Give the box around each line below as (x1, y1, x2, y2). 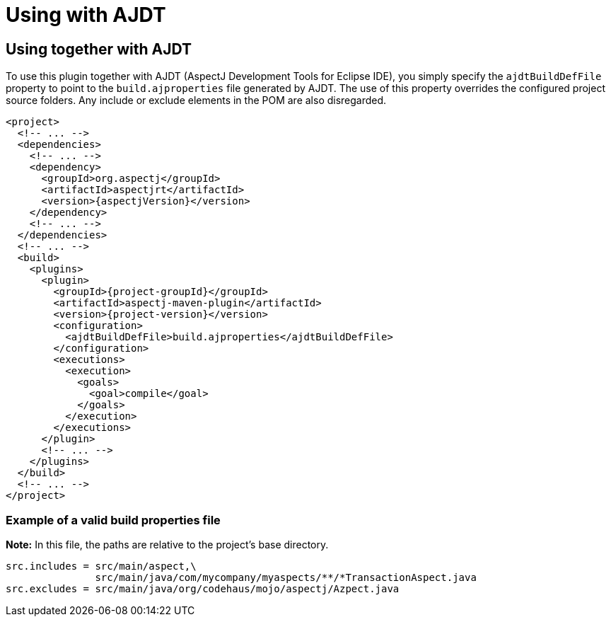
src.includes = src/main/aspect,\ (6, 560, 197, 572)
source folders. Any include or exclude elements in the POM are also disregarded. (6, 94, 387, 107)
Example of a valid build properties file (6, 512, 221, 527)
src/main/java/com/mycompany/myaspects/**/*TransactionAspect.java (95, 571, 477, 583)
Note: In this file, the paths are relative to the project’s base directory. (6, 538, 329, 551)
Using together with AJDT (6, 40, 192, 58)
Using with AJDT (6, 3, 166, 27)
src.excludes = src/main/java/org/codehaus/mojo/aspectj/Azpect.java (6, 582, 400, 594)
